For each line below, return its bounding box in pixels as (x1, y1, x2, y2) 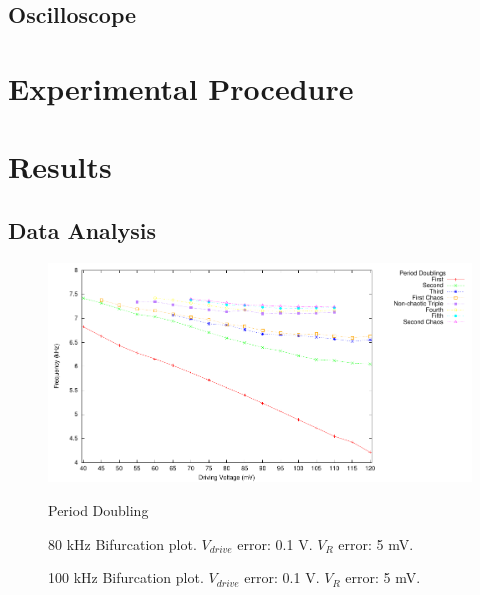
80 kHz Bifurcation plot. (48, 533, 197, 554)
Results (8, 146, 112, 187)
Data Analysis (8, 214, 157, 245)
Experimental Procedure (8, 67, 354, 108)
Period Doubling (48, 500, 149, 521)
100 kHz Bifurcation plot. (48, 567, 204, 588)
